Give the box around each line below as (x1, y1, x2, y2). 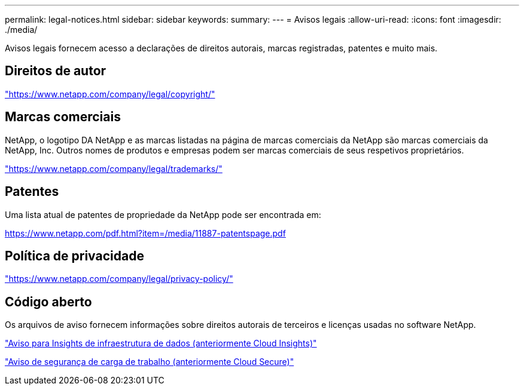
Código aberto (5, 294, 92, 309)
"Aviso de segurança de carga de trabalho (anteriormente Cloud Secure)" (5, 357, 294, 367)
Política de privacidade (5, 248, 144, 263)
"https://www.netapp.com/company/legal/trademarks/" (5, 163, 223, 174)
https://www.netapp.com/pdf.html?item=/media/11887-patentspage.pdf (5, 228, 286, 238)
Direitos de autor (5, 63, 106, 79)
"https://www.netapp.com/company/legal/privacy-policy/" (5, 274, 233, 284)
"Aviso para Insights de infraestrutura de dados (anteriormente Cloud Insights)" (5, 338, 317, 349)
